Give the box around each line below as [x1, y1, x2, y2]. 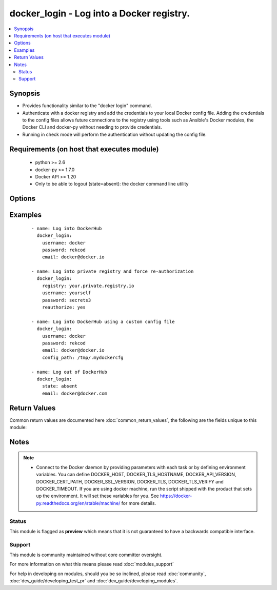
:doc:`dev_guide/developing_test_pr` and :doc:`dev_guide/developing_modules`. [9, 578, 178, 584]
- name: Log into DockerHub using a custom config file [31, 318, 175, 324]
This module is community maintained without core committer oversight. [9, 552, 163, 558]
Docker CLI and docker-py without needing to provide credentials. [22, 124, 163, 130]
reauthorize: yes [42, 304, 86, 310]
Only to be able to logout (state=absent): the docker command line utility [35, 181, 189, 187]
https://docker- [160, 493, 192, 499]
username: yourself [42, 290, 91, 296]
